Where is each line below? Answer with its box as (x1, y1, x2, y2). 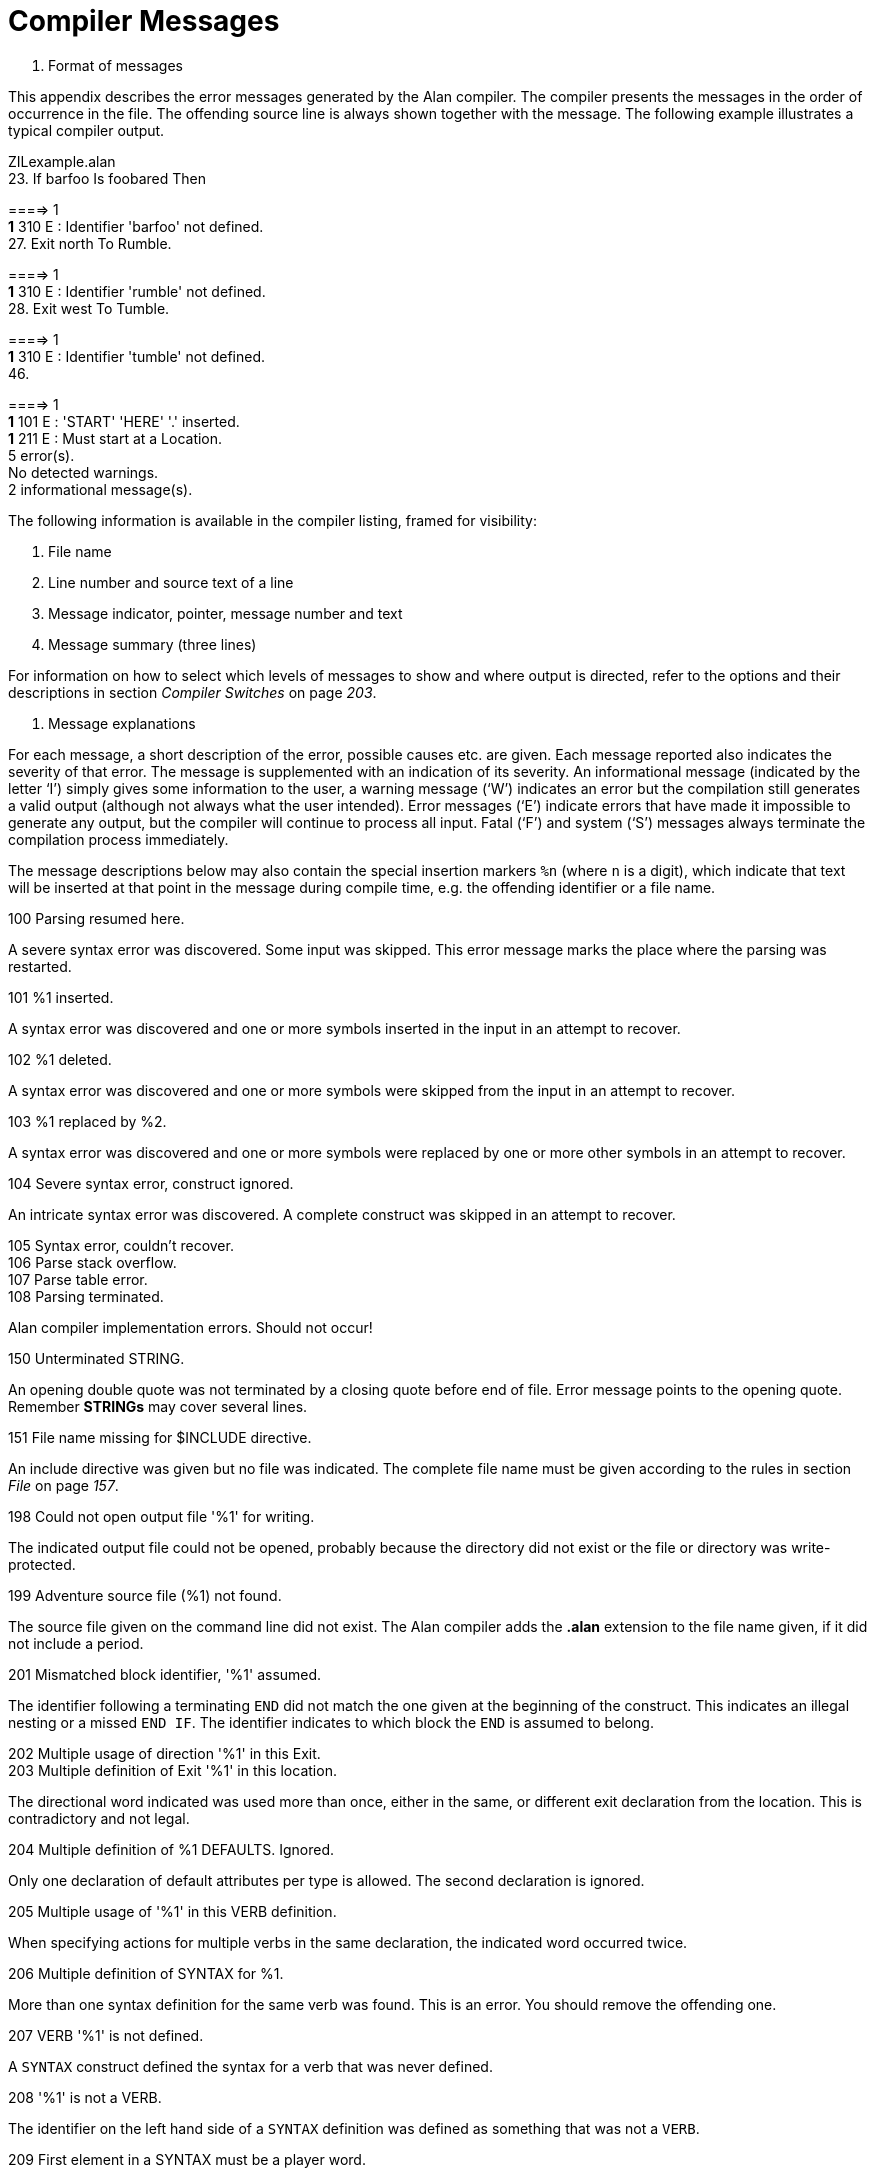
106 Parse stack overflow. (8, 1253, 177, 1271)
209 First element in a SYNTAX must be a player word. (8, 2150, 366, 2168)
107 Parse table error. (8, 1270, 148, 1288)
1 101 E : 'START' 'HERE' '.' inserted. (8, 412, 240, 430)
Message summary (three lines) (48, 635, 257, 653)
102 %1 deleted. (8, 1050, 112, 1068)
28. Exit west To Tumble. (8, 299, 170, 317)
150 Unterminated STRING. (8, 1349, 185, 1367)
